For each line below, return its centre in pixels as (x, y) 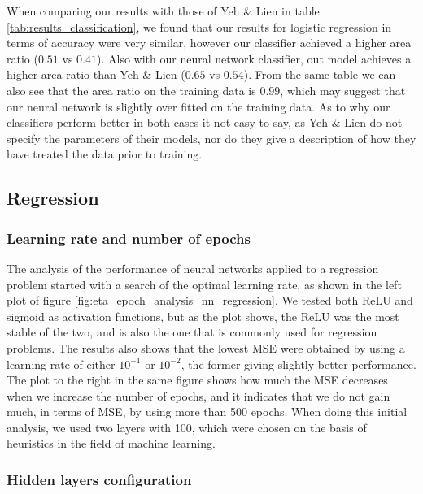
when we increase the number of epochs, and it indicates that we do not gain (198, 395)
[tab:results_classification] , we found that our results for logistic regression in (199, 26)
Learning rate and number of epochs (129, 238)
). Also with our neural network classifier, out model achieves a (254, 58)
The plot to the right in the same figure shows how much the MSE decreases (197, 380)
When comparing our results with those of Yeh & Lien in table (163, 11)
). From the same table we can (320, 74)
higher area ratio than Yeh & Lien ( (96, 74)
